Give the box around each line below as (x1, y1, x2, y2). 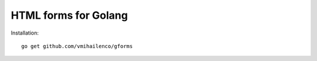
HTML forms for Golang (11, 9, 129, 22)
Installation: (11, 29, 39, 36)
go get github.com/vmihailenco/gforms (21, 43, 133, 49)
